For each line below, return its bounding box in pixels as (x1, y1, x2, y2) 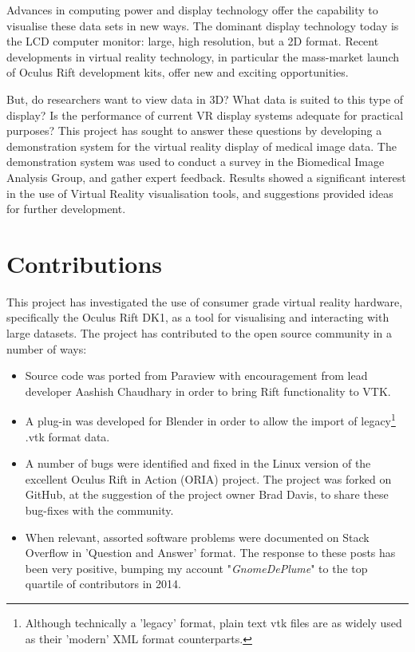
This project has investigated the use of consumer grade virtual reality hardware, (6, 293, 403, 310)
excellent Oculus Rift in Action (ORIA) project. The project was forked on (25, 470, 392, 487)
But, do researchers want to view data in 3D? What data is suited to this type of (6, 90, 404, 107)
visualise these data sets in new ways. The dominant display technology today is (6, 17, 399, 34)
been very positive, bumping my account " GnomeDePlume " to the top (25, 559, 368, 576)
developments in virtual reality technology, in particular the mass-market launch (6, 48, 399, 65)
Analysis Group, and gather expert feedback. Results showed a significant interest (6, 168, 406, 185)
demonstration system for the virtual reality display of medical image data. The (6, 137, 397, 154)
